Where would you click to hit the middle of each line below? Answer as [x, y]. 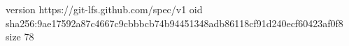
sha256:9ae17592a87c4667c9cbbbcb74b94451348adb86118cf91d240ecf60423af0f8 [174, 23]
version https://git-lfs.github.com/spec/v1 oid [104, 9]
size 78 [20, 37]
